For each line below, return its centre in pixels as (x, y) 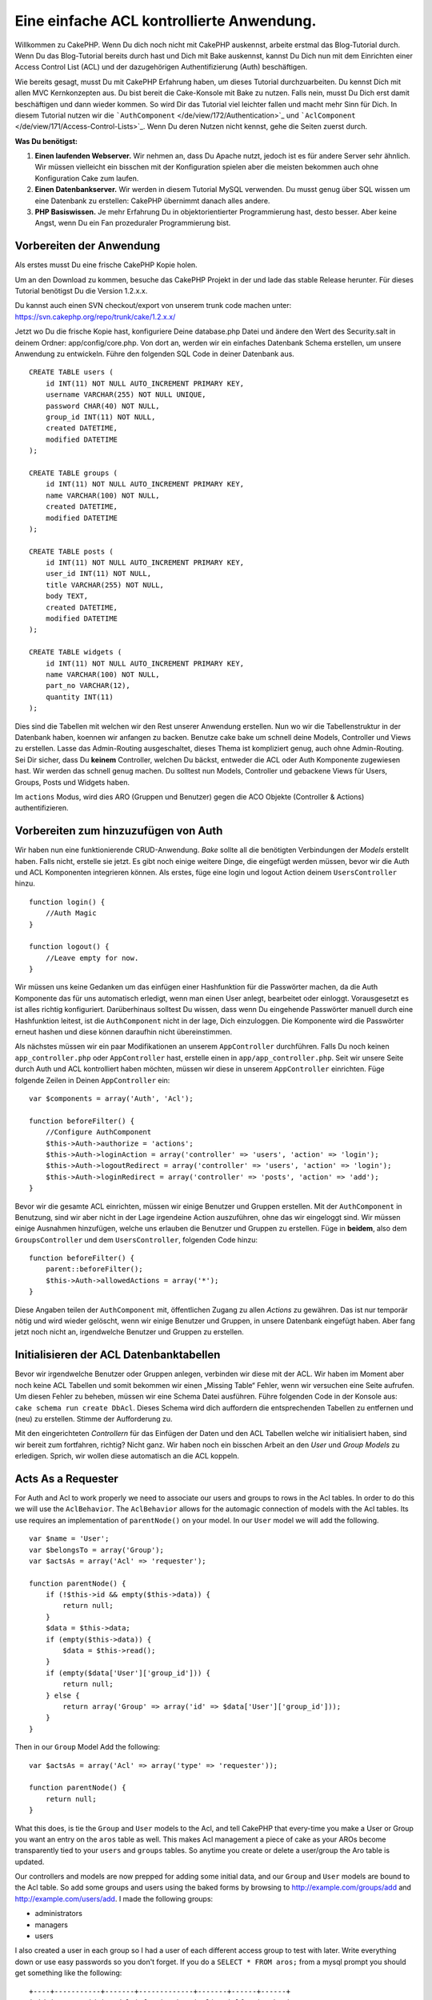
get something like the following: (68, 1973)
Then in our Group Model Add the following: (87, 1747)
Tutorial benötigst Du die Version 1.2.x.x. (81, 291)
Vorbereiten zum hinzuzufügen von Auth (119, 831)
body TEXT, (67, 596)
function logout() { (69, 947)
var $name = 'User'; (69, 1539)
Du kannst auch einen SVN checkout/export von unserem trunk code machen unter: (153, 306)
